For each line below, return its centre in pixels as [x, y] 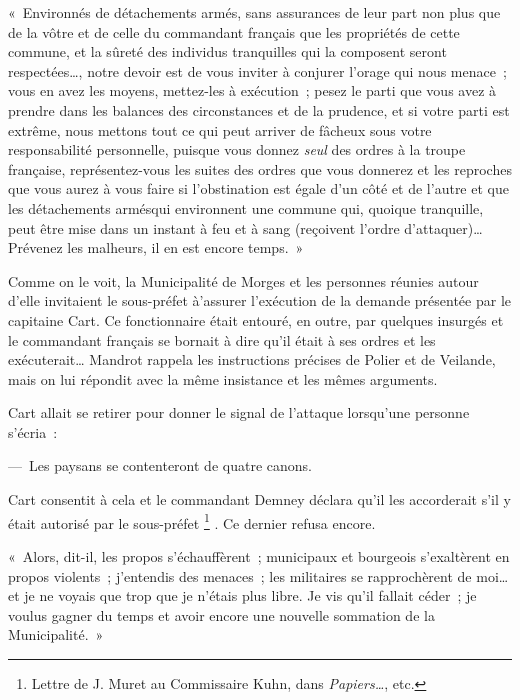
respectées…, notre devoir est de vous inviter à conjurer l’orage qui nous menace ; [257, 70]
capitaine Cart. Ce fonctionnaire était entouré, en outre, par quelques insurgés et [256, 319]
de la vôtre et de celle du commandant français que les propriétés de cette [234, 31]
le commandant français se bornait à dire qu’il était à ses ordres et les [222, 339]
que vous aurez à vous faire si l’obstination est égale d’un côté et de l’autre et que [258, 188]
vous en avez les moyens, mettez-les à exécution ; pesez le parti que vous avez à [252, 90]
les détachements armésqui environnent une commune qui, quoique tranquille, [246, 207]
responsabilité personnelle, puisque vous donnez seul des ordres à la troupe [237, 149]
